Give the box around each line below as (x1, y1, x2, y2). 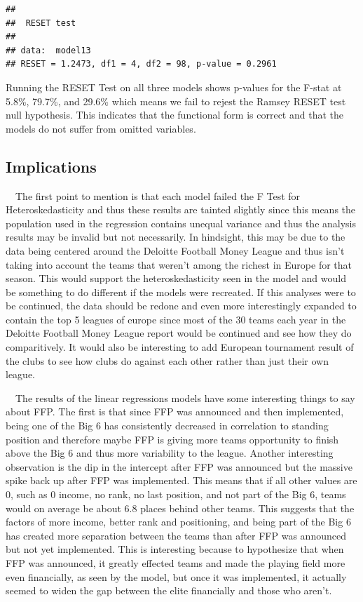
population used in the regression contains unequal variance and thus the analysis (6, 215, 357, 230)
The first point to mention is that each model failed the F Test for (15, 188, 301, 203)
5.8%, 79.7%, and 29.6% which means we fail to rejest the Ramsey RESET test (6, 93, 346, 108)
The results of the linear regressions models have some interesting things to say (15, 390, 355, 405)
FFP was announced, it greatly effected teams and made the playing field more (6, 555, 345, 570)
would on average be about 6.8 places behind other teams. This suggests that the (6, 500, 355, 515)
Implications (6, 155, 97, 177)
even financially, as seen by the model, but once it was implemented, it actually (6, 569, 347, 584)
